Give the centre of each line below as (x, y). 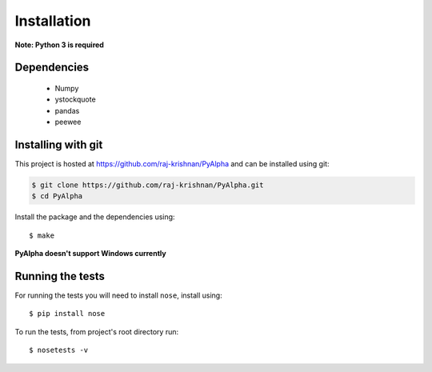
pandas (67, 110)
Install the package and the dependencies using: (95, 217)
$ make (42, 235)
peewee (68, 122)
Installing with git (59, 144)
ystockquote (75, 99)
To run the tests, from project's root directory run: (97, 331)
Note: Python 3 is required (59, 45)
